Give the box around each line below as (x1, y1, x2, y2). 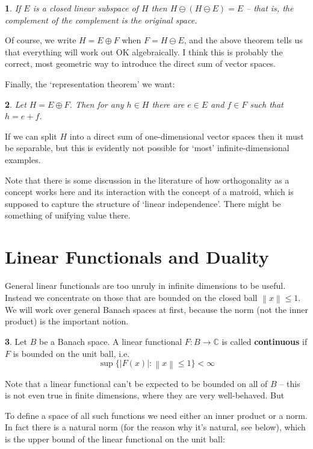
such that (250, 98, 284, 110)
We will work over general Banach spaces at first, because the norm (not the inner (5, 303, 308, 315)
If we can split (5, 129, 57, 142)
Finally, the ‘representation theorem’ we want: (5, 77, 175, 90)
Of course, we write (5, 34, 76, 46)
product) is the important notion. (5, 315, 129, 327)
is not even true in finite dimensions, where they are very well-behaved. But (5, 389, 285, 401)
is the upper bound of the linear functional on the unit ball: (5, 432, 225, 445)
